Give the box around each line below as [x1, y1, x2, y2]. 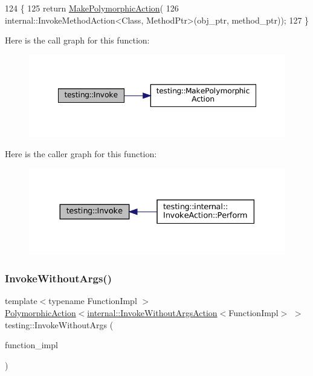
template [5, 294, 37, 307]
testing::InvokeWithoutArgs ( [5, 318, 114, 331]
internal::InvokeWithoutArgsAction [87, 306, 218, 319]
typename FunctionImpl [48, 294, 137, 307]
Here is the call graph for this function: [5, 34, 150, 47]
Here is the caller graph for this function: [5, 147, 157, 160]
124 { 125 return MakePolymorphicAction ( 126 [5, 2, 179, 14]
